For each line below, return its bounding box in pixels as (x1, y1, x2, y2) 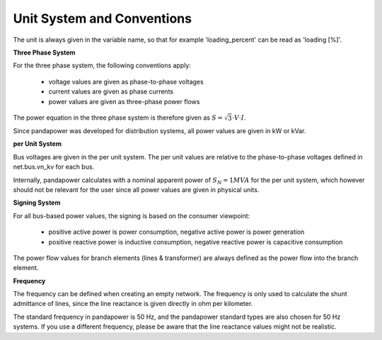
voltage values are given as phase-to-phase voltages (48, 77, 204, 86)
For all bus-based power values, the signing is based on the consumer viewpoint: (13, 211, 250, 220)
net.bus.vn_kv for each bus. (13, 163, 95, 171)
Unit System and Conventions (13, 11, 192, 26)
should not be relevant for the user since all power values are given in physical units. (13, 185, 260, 194)
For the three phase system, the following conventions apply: (13, 61, 191, 70)
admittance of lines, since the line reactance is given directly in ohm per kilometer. (13, 300, 253, 308)
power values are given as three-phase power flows (48, 97, 200, 106)
